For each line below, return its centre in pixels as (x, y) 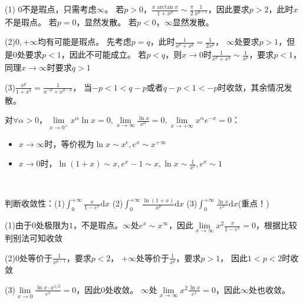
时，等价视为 (69, 143)
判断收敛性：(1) (35, 203)
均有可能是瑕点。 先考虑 (85, 41)
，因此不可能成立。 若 (104, 54)
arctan (165, 7)
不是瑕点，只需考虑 (59, 9)
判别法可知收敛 (34, 238)
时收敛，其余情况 (251, 87)
